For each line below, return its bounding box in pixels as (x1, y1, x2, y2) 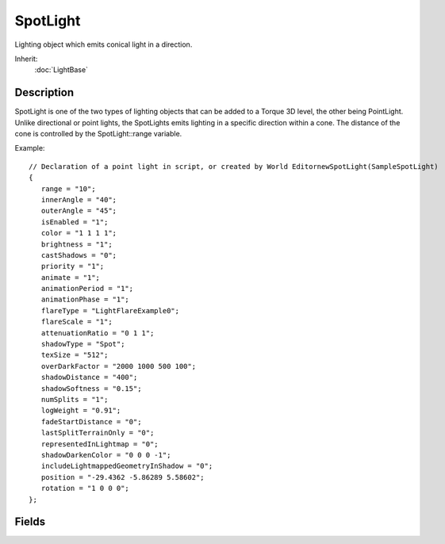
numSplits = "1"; (40, 395, 109, 404)
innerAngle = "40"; (40, 195, 117, 204)
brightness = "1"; (40, 239, 113, 249)
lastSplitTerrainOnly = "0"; (40, 428, 155, 438)
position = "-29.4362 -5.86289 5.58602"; (40, 473, 205, 481)
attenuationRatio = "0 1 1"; (40, 328, 155, 337)
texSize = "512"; (40, 351, 109, 360)
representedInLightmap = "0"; (40, 439, 159, 448)
